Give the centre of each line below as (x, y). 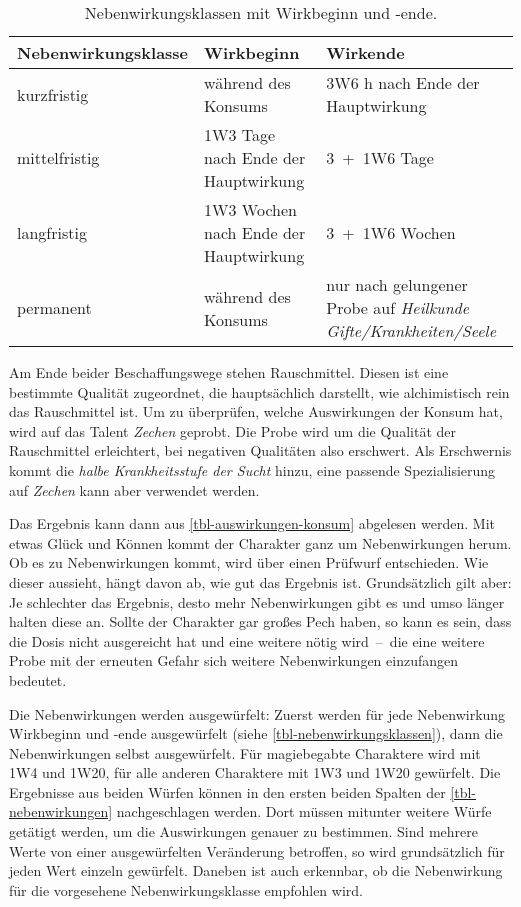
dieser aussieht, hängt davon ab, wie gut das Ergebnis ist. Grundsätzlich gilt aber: (260, 581)
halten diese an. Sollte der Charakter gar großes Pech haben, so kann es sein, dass (260, 621)
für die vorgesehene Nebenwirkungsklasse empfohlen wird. (186, 889)
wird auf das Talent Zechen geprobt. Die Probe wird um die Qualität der (232, 430)
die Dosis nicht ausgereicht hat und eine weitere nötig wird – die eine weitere (247, 640)
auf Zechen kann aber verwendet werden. (134, 489)
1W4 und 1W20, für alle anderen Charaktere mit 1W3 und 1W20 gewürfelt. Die (255, 772)
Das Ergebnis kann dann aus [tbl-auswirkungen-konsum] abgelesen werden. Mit (252, 523)
